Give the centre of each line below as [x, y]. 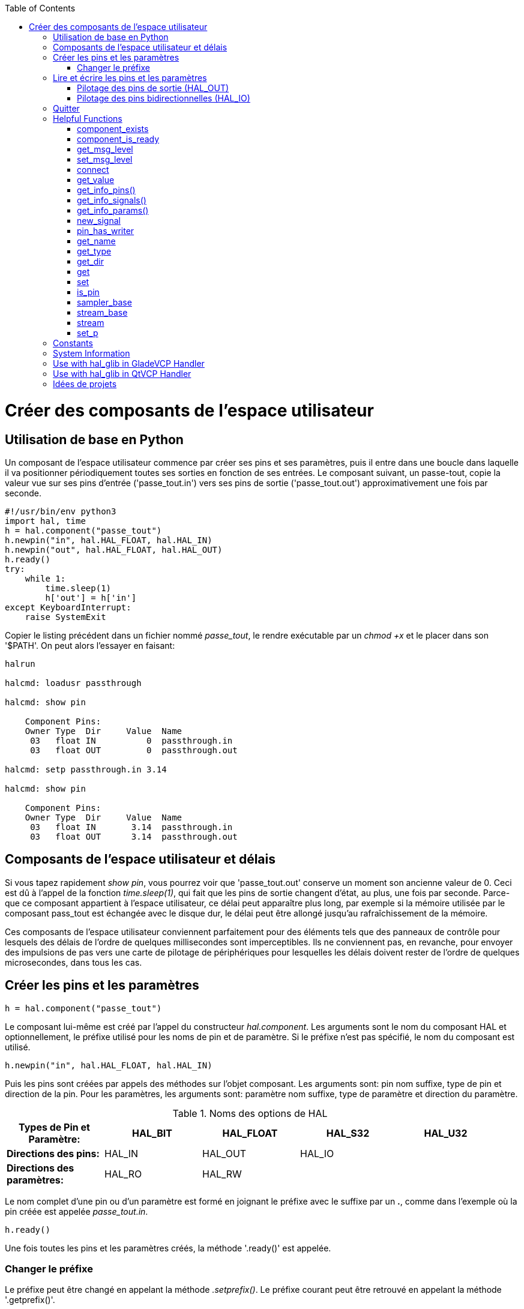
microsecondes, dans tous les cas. [74, 962]
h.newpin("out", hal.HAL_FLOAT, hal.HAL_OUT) [114, 549]
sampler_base [104, 302]
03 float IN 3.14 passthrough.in [131, 827]
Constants [73, 343]
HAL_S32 [348, 1133]
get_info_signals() [112, 200]
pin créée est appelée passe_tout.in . [77, 1211]
